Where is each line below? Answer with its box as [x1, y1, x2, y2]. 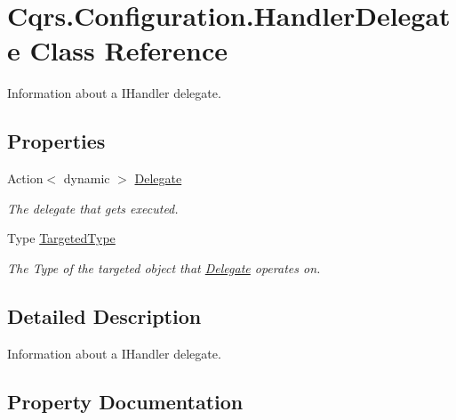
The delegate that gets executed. [7, 198, 179, 217]
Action [7, 169, 44, 188]
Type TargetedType [7, 229, 116, 247]
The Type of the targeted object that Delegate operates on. [7, 258, 321, 277]
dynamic [63, 169, 110, 188]
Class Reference [29, 32, 228, 69]
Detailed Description [7, 302, 202, 329]
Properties [7, 127, 106, 155]
